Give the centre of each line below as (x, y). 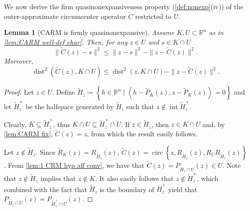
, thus (61, 124)
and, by (214, 124)
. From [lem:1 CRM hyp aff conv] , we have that (74, 165)
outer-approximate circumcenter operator (65, 16)
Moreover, (19, 60)
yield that (183, 189)
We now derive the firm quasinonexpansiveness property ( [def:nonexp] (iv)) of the (124, 6)
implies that (58, 178)
